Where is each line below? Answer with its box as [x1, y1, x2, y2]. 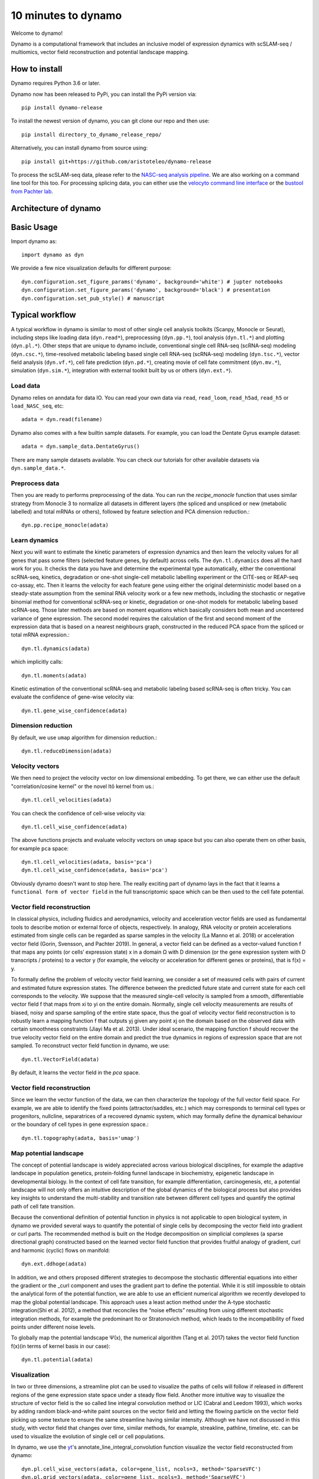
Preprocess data [11, 479, 60, 487]
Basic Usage [11, 222, 58, 232]
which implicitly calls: [11, 658, 63, 666]
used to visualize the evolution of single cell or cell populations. [11, 1432, 165, 1440]
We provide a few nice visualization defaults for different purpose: [11, 264, 172, 272]
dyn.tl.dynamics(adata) [21, 645, 90, 652]
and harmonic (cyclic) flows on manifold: [11, 1247, 110, 1254]
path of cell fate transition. [11, 1203, 75, 1210]
